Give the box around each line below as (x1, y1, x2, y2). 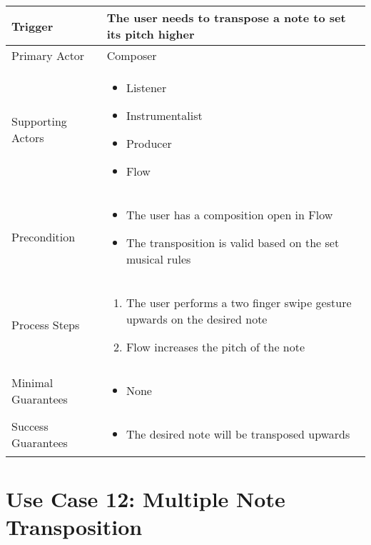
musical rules (126, 251, 191, 267)
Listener (126, 79, 167, 96)
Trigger (11, 17, 54, 34)
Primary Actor (11, 47, 85, 64)
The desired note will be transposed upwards (126, 426, 350, 442)
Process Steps (11, 316, 80, 333)
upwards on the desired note (126, 311, 268, 327)
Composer (106, 47, 157, 64)
